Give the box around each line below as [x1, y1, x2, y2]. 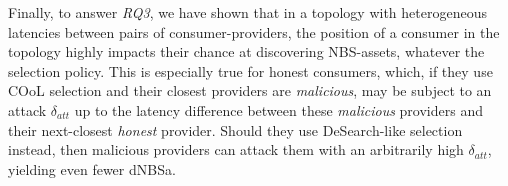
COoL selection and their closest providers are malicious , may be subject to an [8, 80, 492, 101]
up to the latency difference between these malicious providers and [74, 99, 483, 120]
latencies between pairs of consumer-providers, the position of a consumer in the [8, 21, 500, 42]
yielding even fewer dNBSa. [8, 158, 176, 179]
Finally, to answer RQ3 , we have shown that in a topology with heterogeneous [8, 2, 487, 22]
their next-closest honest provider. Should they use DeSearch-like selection [8, 119, 463, 140]
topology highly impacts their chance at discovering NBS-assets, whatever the [8, 41, 485, 62]
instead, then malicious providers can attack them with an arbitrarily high [8, 139, 464, 160]
